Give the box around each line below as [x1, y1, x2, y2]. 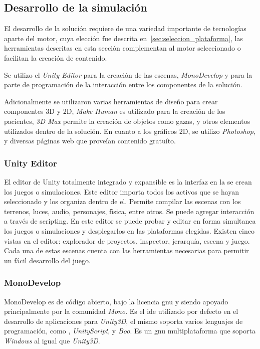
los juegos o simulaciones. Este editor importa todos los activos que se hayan [4, 186, 239, 197]
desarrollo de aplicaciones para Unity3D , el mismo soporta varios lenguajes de [4, 315, 243, 326]
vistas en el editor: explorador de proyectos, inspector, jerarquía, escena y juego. [4, 235, 250, 246]
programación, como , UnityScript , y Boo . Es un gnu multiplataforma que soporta [4, 325, 255, 336]
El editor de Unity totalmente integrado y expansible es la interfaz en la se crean [4, 176, 252, 187]
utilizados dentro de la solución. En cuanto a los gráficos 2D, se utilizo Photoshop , [4, 125, 255, 136]
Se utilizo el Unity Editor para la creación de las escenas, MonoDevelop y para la [4, 69, 252, 80]
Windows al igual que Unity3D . [4, 335, 100, 345]
